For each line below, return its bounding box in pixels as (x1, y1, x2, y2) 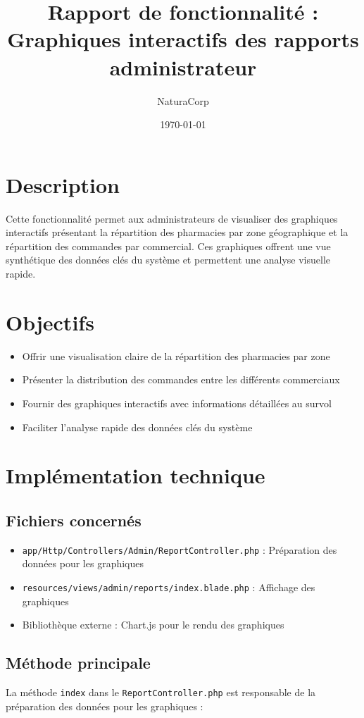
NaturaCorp (157, 93, 209, 108)
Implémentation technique (6, 461, 265, 490)
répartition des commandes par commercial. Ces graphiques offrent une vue (6, 238, 331, 253)
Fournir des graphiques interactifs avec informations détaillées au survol (22, 395, 332, 410)
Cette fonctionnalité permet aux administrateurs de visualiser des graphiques (6, 211, 338, 225)
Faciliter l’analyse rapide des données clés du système (22, 419, 253, 434)
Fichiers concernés (6, 509, 142, 531)
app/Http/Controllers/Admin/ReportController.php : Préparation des (22, 542, 337, 557)
